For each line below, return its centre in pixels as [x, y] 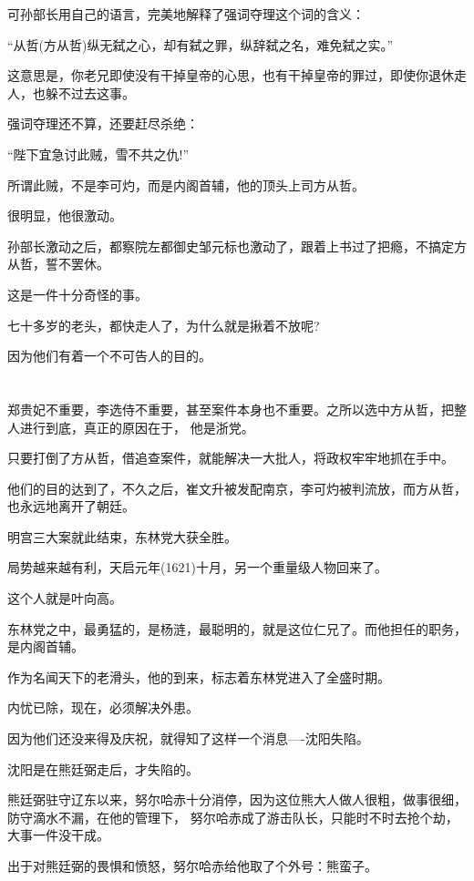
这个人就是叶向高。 [65, 598]
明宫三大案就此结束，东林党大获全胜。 [122, 536]
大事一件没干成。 [58, 835]
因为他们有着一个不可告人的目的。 [109, 356]
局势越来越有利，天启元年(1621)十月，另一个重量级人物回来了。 [197, 567]
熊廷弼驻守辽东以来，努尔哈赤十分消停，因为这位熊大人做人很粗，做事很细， [237, 799]
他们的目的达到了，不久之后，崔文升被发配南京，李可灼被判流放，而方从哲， [237, 488]
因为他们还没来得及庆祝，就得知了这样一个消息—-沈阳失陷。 [188, 738]
